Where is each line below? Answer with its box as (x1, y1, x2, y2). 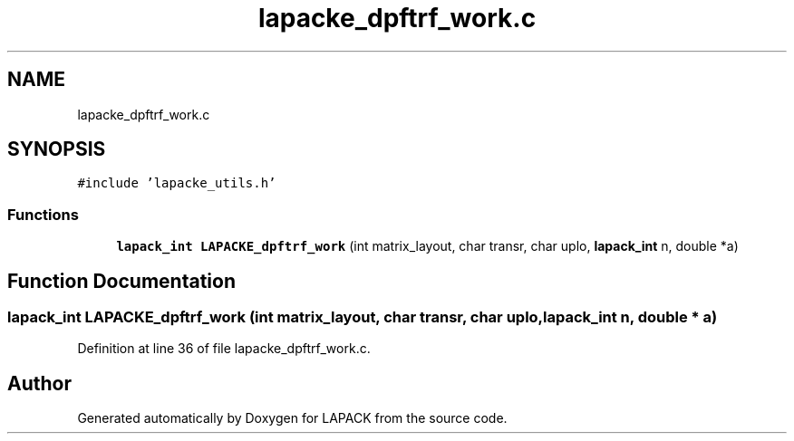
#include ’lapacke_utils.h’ (77, 176, 276, 191)
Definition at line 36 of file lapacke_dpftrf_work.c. (77, 340, 371, 357)
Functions (7, 205, 79, 224)
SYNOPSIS (7, 138, 106, 161)
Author (7, 371, 72, 395)
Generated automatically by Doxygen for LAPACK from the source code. (77, 410, 508, 427)
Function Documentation (7, 269, 236, 292)
